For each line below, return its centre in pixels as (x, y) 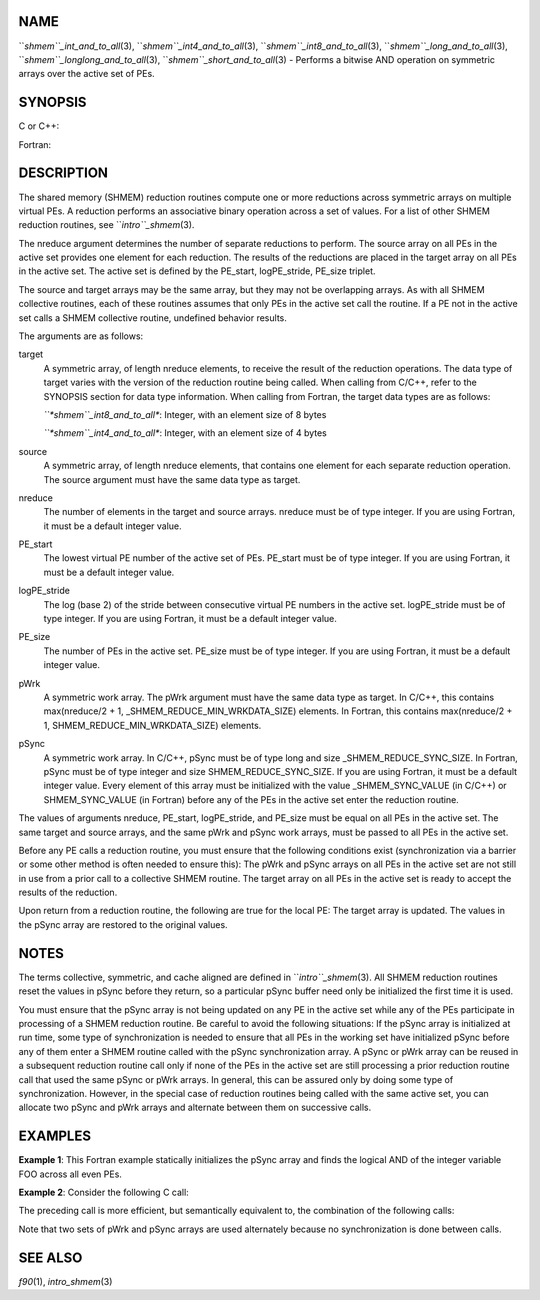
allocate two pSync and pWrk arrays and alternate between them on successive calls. (195, 1107)
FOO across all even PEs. (70, 1174)
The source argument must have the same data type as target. (172, 479)
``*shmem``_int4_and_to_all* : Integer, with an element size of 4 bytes (185, 433)
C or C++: (39, 126)
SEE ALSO (50, 1257)
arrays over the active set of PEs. (86, 74)
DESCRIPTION (63, 173)
